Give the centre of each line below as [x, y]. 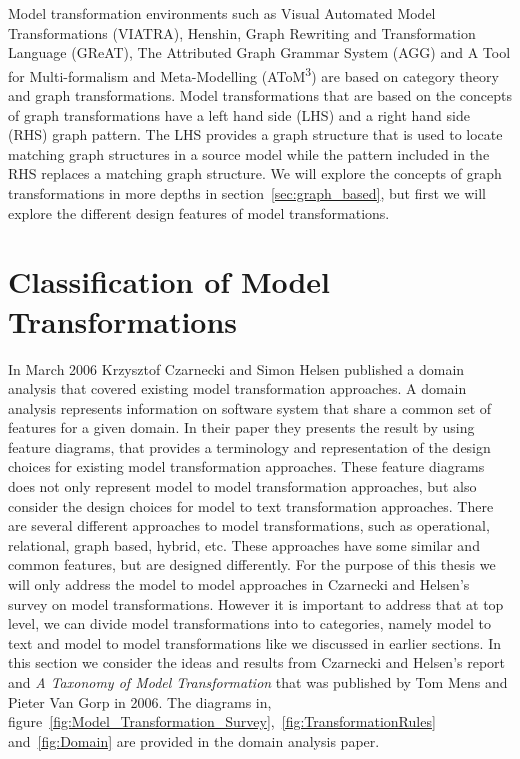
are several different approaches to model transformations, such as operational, [249, 525]
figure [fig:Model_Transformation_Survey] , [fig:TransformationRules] [222, 721]
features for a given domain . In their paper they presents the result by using [241, 427]
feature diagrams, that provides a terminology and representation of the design [249, 446]
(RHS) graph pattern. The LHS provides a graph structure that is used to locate [255, 134]
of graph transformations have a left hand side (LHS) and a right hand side [239, 114]
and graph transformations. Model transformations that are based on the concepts [260, 95]
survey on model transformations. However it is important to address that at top [256, 603]
